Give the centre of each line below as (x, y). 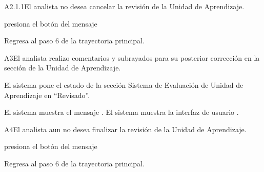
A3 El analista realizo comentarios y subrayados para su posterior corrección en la (132, 57)
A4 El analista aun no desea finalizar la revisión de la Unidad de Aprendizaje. (125, 129)
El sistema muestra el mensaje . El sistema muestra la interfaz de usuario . (121, 112)
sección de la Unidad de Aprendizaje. (63, 68)
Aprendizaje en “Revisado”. (47, 95)
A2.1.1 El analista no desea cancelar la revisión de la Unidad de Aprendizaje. (124, 6)
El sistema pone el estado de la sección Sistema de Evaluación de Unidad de (124, 84)
